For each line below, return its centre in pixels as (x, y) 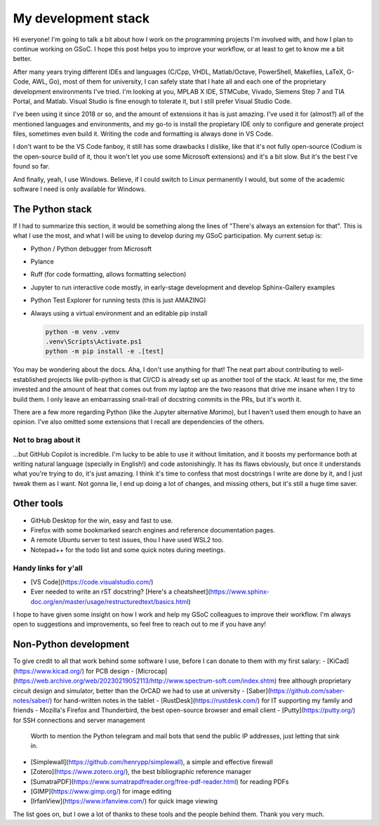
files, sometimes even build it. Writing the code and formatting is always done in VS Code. (143, 134)
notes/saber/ (32, 700)
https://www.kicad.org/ (48, 671)
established (30, 379)
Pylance (42, 262)
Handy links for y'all (48, 568)
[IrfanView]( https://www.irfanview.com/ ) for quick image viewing (124, 801)
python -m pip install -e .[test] (105, 352)
